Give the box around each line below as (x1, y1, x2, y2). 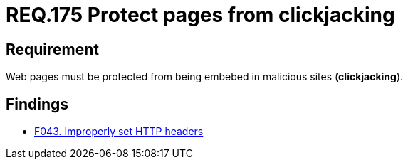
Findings (6, 95, 69, 113)
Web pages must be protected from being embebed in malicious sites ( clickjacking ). (6, 70, 404, 83)
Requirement (6, 40, 100, 58)
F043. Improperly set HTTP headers (34, 125, 204, 138)
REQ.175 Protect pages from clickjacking (6, 3, 395, 27)
